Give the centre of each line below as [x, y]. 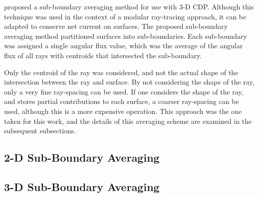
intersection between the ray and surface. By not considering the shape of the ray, [129, 82]
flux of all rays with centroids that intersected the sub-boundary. [103, 55]
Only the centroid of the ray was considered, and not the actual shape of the [121, 72]
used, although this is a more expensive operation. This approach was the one [123, 111]
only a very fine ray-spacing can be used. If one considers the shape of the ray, [124, 91]
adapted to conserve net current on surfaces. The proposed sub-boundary [116, 26]
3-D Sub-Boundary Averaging [82, 186]
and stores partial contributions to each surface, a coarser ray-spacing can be [122, 101]
